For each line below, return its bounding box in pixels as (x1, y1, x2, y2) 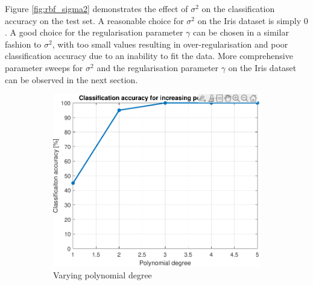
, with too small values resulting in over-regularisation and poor (52, 37, 288, 50)
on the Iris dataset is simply (197, 14, 302, 27)
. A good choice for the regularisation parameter (5, 26, 183, 39)
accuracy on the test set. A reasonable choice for (5, 14, 184, 27)
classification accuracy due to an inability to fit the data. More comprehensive (5, 49, 293, 62)
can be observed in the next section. (5, 73, 138, 86)
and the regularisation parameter (96, 61, 219, 74)
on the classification (201, 2, 275, 14)
